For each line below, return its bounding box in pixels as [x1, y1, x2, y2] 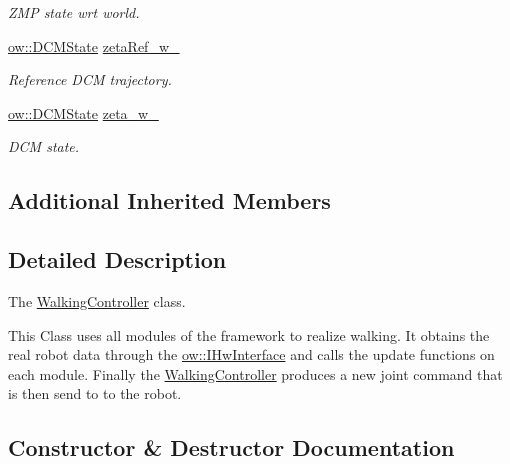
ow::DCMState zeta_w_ [8, 102, 159, 123]
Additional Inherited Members [8, 185, 331, 216]
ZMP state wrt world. [8, 2, 140, 22]
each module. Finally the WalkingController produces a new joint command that [8, 363, 503, 384]
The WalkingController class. [8, 290, 186, 311]
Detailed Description [8, 244, 227, 275]
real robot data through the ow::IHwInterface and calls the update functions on [8, 344, 495, 365]
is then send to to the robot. [8, 383, 182, 404]
